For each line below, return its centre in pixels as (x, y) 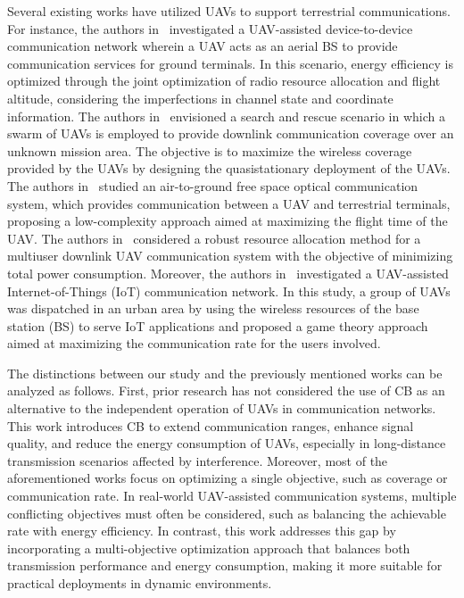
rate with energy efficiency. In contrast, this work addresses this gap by (202, 531)
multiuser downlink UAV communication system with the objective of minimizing (230, 256)
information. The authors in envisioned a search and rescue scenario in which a (226, 116)
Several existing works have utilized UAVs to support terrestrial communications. (229, 11)
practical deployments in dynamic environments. (140, 583)
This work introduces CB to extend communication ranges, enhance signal (211, 425)
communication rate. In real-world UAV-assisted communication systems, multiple (232, 496)
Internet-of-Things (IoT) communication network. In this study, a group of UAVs (229, 291)
